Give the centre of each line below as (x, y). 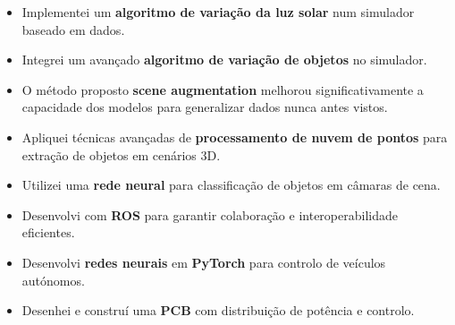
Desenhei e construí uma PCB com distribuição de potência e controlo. (218, 310)
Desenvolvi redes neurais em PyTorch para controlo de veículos (204, 262)
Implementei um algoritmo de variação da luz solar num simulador (218, 12)
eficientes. (48, 232)
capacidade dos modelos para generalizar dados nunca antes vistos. (205, 107)
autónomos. (53, 280)
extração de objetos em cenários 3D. (121, 154)
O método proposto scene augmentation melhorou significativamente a (223, 89)
